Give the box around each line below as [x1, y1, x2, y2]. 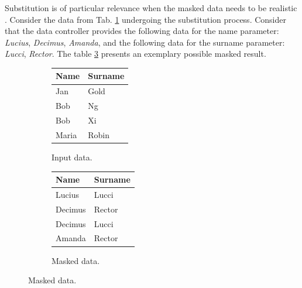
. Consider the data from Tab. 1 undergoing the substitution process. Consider [5, 13, 286, 25]
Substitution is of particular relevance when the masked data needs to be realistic [5, 2, 297, 13]
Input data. [52, 150, 92, 163]
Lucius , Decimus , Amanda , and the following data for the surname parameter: [5, 36, 285, 48]
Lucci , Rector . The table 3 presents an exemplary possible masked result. [5, 47, 266, 60]
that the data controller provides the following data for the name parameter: [5, 25, 279, 37]
